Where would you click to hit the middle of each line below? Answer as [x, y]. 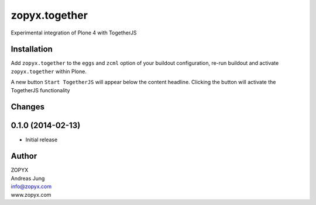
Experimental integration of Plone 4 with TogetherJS [74, 33]
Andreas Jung [28, 178]
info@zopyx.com [31, 186]
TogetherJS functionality [40, 90]
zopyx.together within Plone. [49, 71]
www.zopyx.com [31, 194]
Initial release [42, 140]
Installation [32, 49]
